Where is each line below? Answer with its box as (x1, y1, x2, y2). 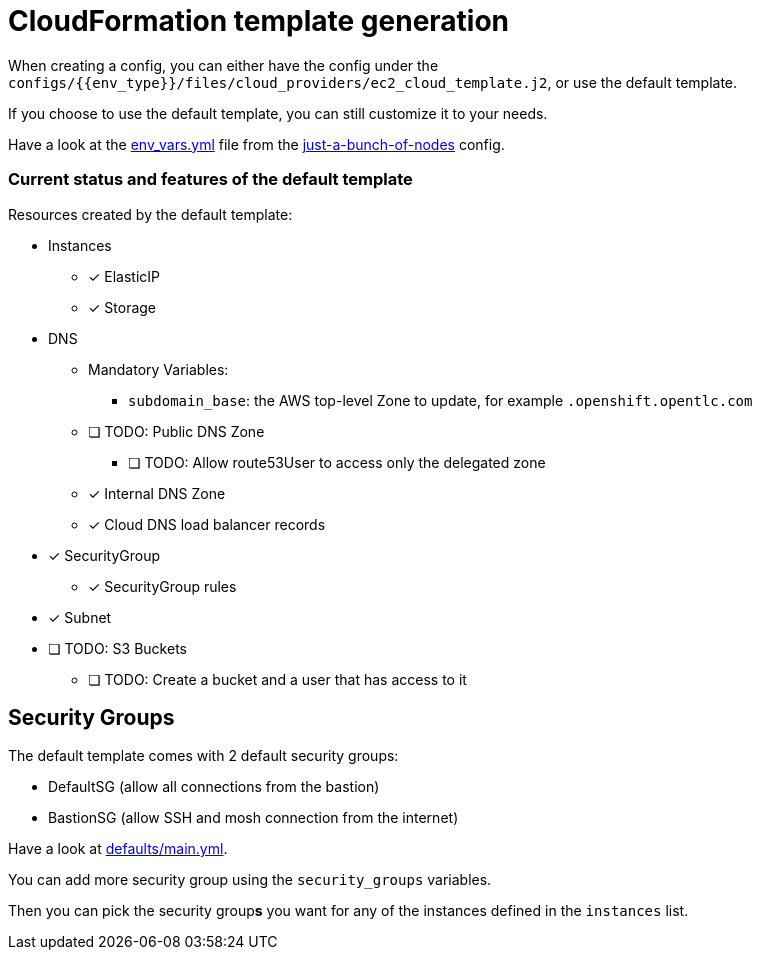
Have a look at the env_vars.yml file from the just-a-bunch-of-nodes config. (8, 135, 505, 153)
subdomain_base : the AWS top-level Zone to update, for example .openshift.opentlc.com (128, 391, 753, 409)
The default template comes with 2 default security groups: (8, 747, 399, 765)
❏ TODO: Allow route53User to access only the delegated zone (128, 453, 546, 471)
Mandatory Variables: (88, 360, 229, 378)
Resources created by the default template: (8, 205, 293, 223)
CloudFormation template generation (8, 4, 510, 38)
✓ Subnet (48, 608, 112, 626)
